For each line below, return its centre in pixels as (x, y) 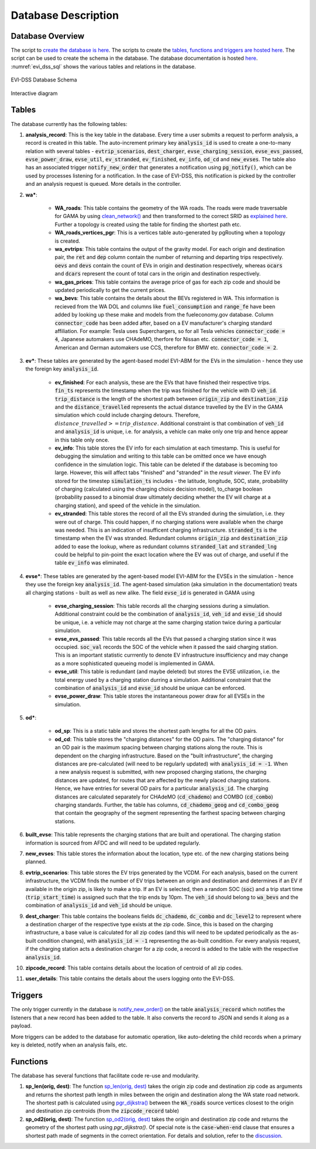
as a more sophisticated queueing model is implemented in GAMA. (135, 663)
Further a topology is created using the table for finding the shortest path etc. (148, 224)
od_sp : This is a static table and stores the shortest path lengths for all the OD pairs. (156, 731)
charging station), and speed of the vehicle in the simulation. (128, 505)
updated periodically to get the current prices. (110, 290)
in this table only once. (82, 440)
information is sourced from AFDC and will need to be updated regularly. (113, 843)
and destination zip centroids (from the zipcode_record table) (102, 1111)
